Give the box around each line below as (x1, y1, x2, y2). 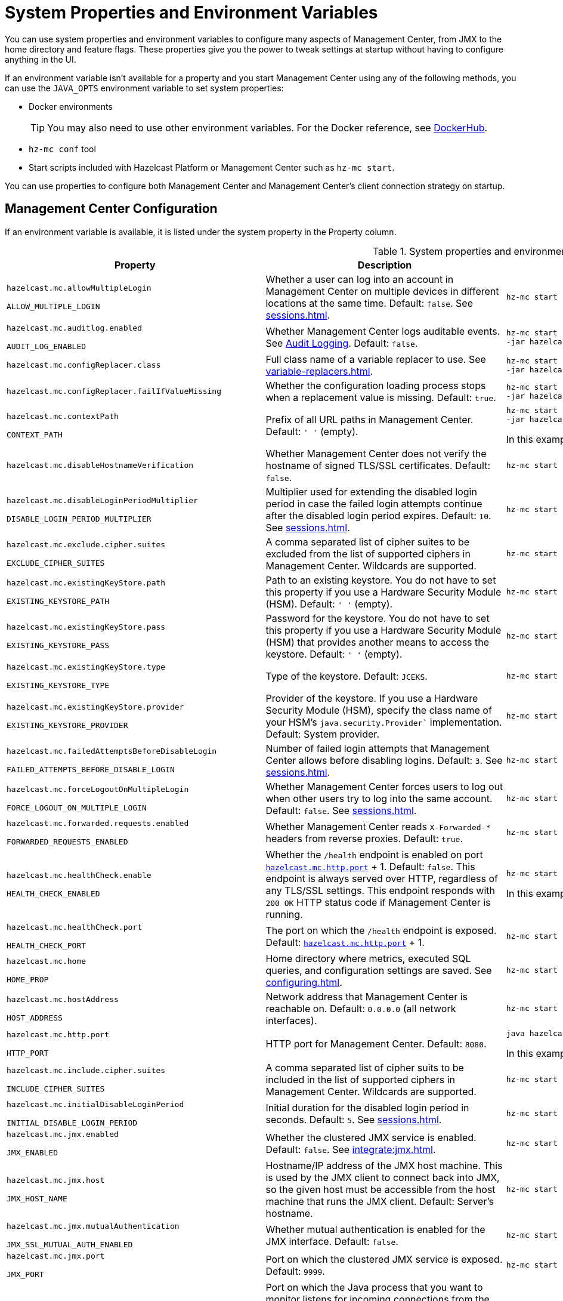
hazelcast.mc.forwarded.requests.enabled (7, 818, 189, 828)
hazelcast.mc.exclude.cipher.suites (7, 539, 166, 549)
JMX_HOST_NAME (7, 1194, 67, 1203)
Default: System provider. (265, 727, 379, 740)
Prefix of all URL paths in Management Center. (265, 413, 474, 426)
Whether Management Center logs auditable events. (265, 325, 500, 337)
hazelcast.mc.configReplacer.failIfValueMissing (7, 387, 222, 396)
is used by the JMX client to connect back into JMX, (265, 1171, 500, 1183)
